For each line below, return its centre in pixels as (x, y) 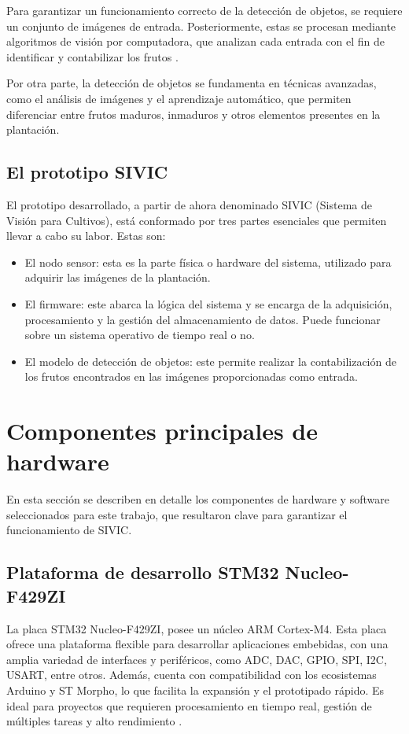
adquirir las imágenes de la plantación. (118, 277)
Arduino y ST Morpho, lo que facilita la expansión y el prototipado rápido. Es (195, 690)
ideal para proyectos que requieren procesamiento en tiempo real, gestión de (189, 705)
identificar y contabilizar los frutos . (92, 56)
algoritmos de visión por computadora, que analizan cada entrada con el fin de (195, 41)
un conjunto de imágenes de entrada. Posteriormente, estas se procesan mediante (201, 26)
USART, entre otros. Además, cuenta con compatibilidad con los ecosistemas (192, 675)
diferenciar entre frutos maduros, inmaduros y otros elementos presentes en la (193, 114)
